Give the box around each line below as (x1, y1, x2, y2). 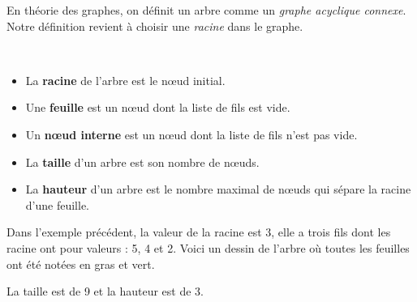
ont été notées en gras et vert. (6, 255, 155, 272)
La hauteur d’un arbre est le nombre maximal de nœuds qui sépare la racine (25, 181, 411, 198)
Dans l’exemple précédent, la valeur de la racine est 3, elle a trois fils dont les (6, 223, 391, 240)
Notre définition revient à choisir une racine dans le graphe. (6, 17, 303, 34)
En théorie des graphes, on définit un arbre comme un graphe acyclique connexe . (6, 2, 406, 18)
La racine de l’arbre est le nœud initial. (25, 71, 226, 88)
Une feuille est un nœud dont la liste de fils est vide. (25, 99, 290, 116)
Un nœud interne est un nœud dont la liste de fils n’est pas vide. (25, 125, 358, 142)
